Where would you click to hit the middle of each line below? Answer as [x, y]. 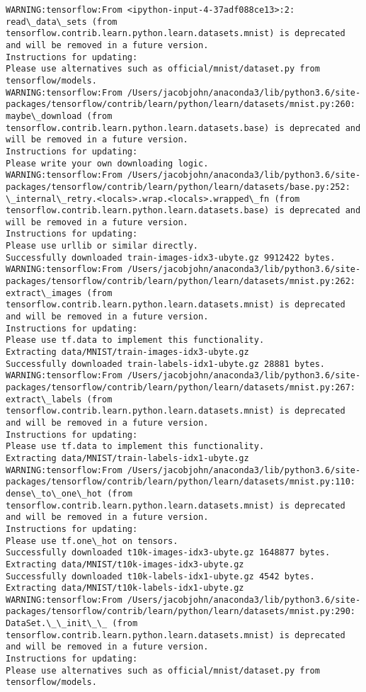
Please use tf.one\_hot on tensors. [92, 541]
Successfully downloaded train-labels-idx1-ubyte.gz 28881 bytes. [166, 364]
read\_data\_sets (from [62, 22]
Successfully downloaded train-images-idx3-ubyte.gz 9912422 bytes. [171, 257]
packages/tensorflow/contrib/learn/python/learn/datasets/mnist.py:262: [181, 282]
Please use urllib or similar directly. [102, 246]
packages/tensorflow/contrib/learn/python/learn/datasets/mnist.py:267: [181, 387]
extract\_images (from [59, 293]
